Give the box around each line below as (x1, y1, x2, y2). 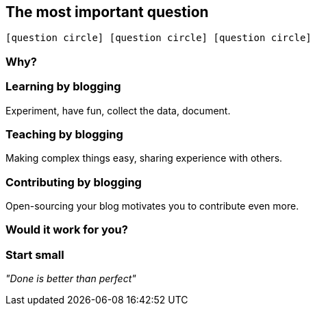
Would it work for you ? (5, 223, 128, 237)
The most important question (5, 3, 209, 21)
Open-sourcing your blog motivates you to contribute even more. (5, 200, 299, 212)
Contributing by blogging (5, 175, 142, 189)
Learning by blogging (5, 79, 121, 94)
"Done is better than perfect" (5, 273, 136, 285)
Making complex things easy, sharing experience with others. (5, 152, 283, 164)
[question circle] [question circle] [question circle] (5, 32, 312, 44)
